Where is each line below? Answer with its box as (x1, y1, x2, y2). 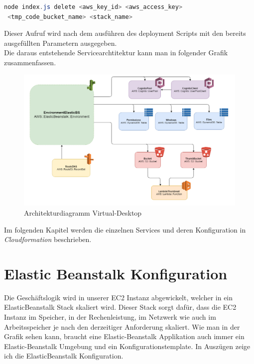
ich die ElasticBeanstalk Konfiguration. (4, 351, 124, 361)
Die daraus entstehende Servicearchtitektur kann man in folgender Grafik (4, 47, 228, 58)
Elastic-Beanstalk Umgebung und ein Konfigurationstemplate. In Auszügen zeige (4, 341, 251, 351)
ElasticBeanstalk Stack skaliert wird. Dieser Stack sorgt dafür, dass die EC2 (4, 302, 237, 312)
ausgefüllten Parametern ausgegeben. (4, 37, 117, 48)
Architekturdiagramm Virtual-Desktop (24, 207, 142, 218)
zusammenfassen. (4, 57, 56, 67)
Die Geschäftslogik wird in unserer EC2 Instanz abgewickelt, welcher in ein (4, 292, 233, 302)
